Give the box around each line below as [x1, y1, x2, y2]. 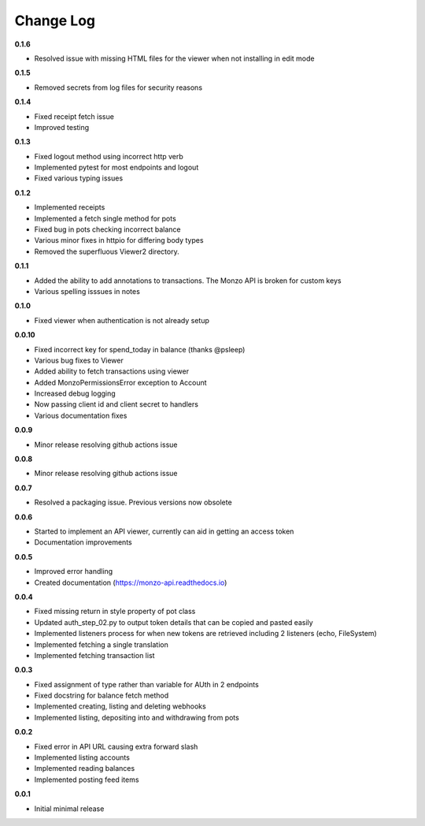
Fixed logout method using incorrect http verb [34, 151, 184, 161]
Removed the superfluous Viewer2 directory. [34, 247, 180, 256]
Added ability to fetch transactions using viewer [34, 366, 189, 376]
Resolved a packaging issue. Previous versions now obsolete [34, 497, 232, 508]
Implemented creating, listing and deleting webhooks [34, 701, 206, 711]
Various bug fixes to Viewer [34, 355, 124, 365]
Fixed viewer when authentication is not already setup [34, 315, 210, 325]
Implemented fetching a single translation [34, 639, 168, 649]
